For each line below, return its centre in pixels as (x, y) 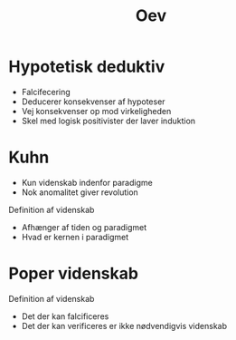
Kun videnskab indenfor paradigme (87, 182)
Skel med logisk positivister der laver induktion (109, 121)
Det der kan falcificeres (65, 316)
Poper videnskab (74, 274)
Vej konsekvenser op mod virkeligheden (96, 111)
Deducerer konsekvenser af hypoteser (93, 102)
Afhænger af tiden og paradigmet (84, 227)
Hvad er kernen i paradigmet (75, 237)
